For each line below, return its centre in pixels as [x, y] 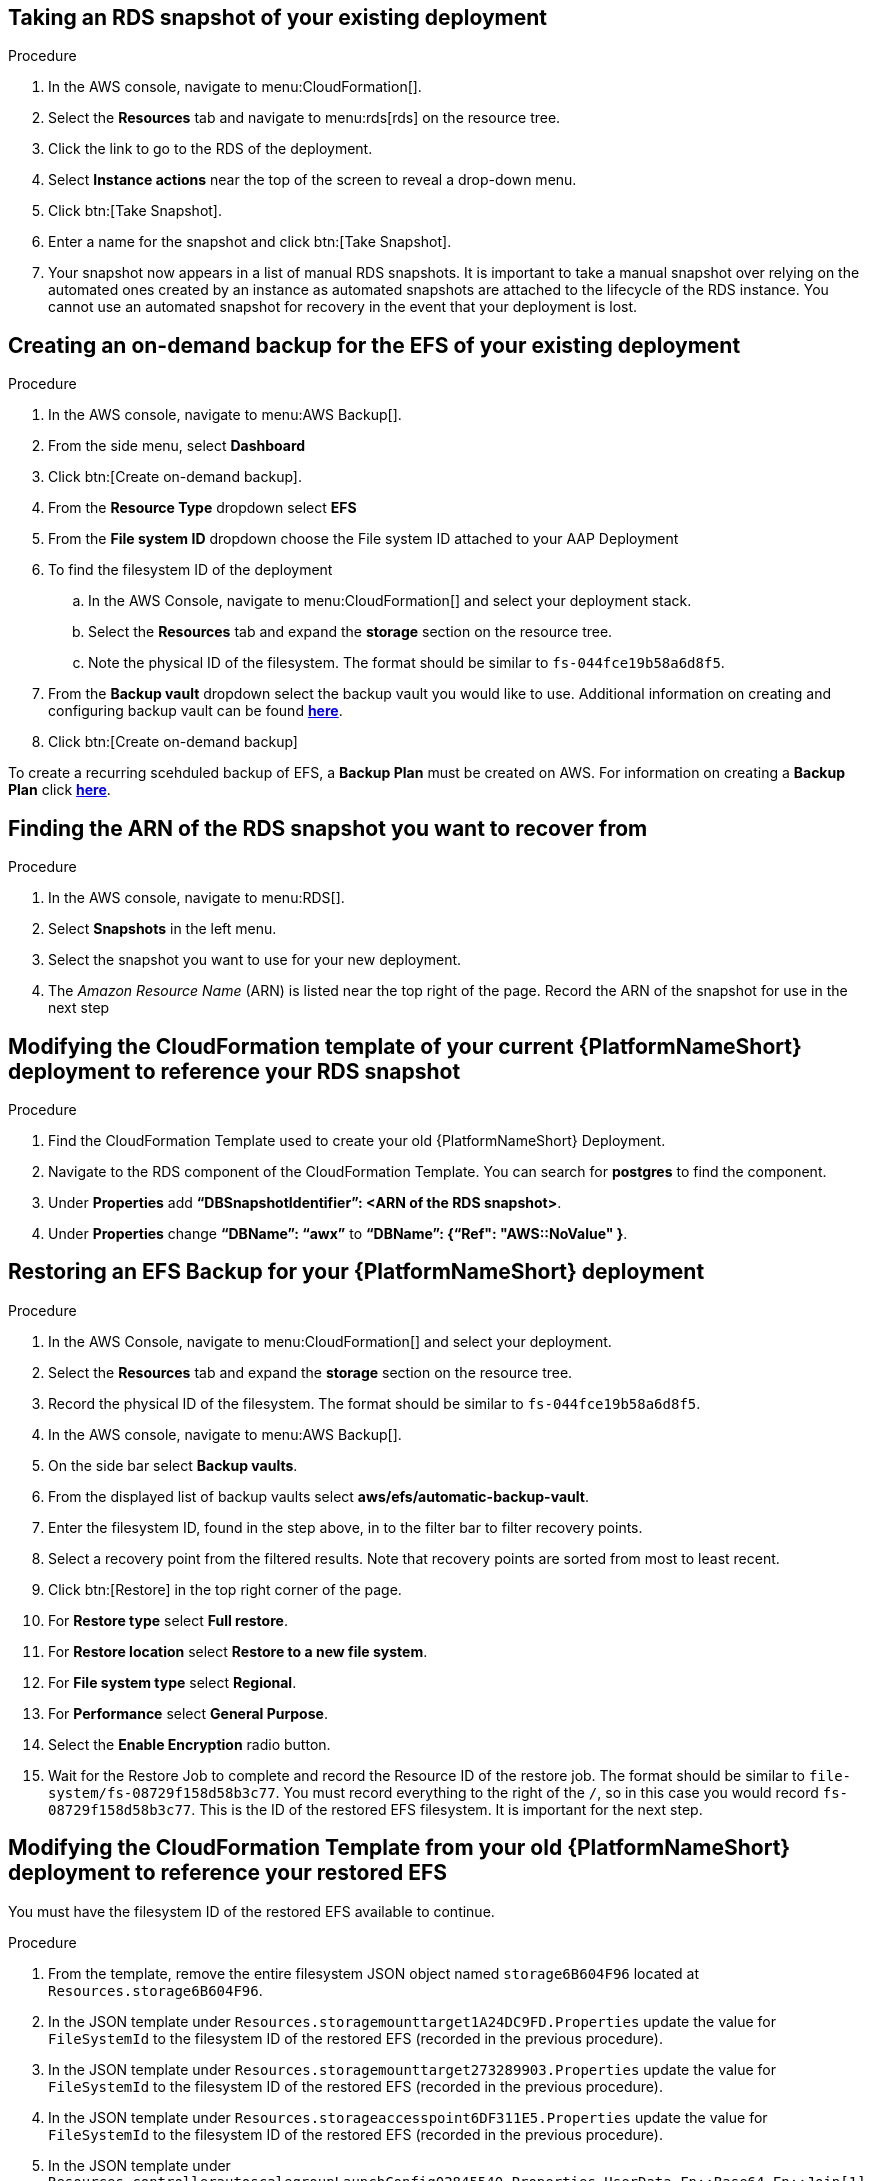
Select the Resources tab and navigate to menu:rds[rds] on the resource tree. [304, 118]
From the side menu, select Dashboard [177, 446]
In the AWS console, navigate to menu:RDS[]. [196, 898]
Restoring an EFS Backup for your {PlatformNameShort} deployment [356, 1272]
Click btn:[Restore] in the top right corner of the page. [225, 1589]
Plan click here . [59, 790]
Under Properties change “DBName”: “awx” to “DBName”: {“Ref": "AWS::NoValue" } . [338, 1233]
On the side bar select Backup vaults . [173, 1465]
